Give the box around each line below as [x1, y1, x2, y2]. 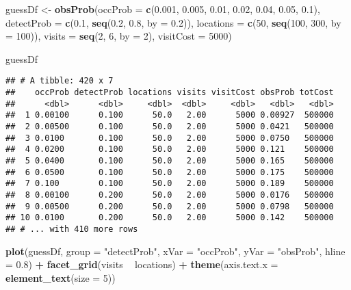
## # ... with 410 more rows [5, 224, 138, 234]
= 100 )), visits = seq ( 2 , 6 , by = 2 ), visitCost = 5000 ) [5, 29, 232, 43]
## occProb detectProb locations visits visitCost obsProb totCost [5, 88, 334, 98]
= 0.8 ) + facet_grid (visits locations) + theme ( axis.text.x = [5, 257, 278, 272]
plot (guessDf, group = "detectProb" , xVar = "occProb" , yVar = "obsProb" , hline [5, 243, 346, 258]
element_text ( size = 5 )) [5, 270, 116, 285]
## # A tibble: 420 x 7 [5, 76, 114, 86]
